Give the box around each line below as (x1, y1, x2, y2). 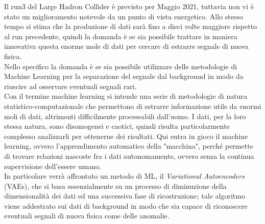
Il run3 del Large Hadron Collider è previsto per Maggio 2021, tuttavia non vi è (4, 1, 254, 11)
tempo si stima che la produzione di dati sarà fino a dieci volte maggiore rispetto (4, 21, 257, 32)
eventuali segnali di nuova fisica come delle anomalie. (4, 210, 170, 221)
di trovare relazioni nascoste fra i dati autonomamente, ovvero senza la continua (4, 150, 254, 161)
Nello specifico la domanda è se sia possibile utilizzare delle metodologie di (4, 61, 237, 71)
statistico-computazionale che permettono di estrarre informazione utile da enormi (4, 100, 261, 111)
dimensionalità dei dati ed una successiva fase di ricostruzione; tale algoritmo (4, 190, 245, 201)
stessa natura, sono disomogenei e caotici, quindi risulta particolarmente (4, 121, 230, 131)
